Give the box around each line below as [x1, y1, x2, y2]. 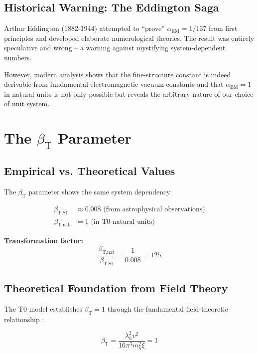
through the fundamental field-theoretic [107, 303, 228, 314]
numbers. [4, 52, 32, 62]
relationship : [4, 314, 44, 324]
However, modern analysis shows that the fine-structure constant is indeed [4, 69, 231, 79]
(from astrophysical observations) [103, 205, 205, 213]
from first [209, 23, 238, 33]
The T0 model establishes [4, 303, 82, 314]
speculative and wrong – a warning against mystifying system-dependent [4, 42, 226, 53]
